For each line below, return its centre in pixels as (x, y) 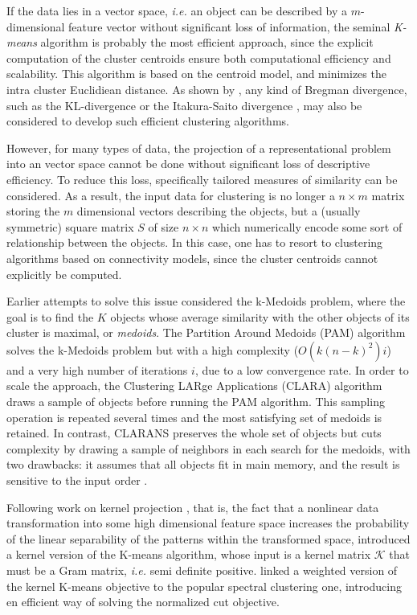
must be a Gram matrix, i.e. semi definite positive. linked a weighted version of (202, 570)
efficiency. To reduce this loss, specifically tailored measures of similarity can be (202, 179)
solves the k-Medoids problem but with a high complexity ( (153, 349)
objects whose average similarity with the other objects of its (260, 316)
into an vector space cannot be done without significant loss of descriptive (188, 164)
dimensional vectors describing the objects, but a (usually (219, 211)
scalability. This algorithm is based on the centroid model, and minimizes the (196, 74)
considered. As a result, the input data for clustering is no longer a (171, 195)
